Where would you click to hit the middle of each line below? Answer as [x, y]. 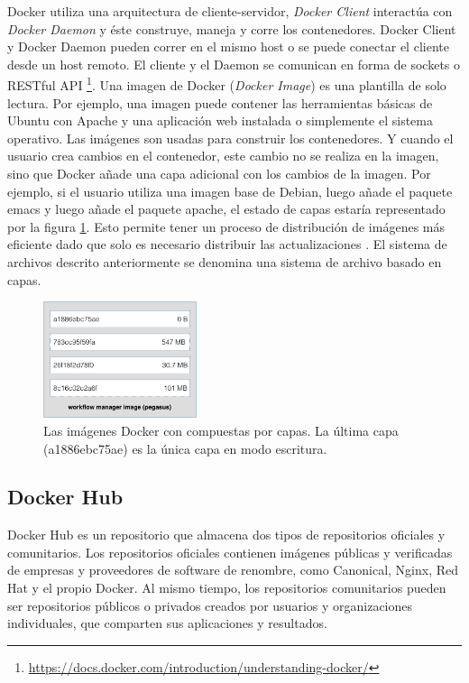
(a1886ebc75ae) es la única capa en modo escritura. [185, 448]
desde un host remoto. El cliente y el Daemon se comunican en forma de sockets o [234, 64]
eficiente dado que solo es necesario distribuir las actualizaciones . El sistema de [227, 244]
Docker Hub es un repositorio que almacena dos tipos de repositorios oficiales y [226, 535]
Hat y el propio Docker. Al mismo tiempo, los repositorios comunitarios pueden [227, 588]
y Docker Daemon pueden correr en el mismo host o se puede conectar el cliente [228, 46]
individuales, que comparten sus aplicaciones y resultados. [167, 623]
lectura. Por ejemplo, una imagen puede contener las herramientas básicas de [220, 102]
